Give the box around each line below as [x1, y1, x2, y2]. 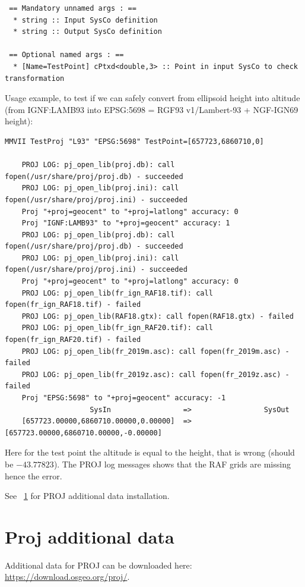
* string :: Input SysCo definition [13, 15, 158, 24]
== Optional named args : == [9, 51, 124, 59]
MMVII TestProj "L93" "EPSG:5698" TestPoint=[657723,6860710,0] [5, 137, 264, 146]
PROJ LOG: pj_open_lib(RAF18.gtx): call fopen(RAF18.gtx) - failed [21, 312, 294, 321]
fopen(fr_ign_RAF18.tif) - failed [5, 300, 141, 309]
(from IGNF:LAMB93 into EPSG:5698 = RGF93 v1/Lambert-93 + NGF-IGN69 [5, 103, 298, 115]
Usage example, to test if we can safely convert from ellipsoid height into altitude [5, 92, 300, 104]
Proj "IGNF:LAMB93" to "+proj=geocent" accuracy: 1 [21, 219, 230, 228]
